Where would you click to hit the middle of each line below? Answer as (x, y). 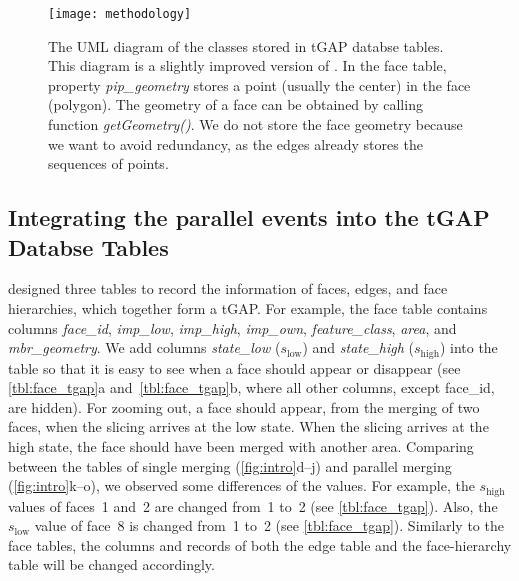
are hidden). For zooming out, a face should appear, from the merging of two (244, 406)
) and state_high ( (358, 347)
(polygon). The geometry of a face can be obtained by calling (235, 104)
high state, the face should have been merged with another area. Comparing (241, 446)
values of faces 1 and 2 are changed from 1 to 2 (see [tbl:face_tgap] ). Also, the (253, 505)
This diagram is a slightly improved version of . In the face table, (247, 65)
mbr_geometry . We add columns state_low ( (144, 347)
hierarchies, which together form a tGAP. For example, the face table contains (248, 308)
